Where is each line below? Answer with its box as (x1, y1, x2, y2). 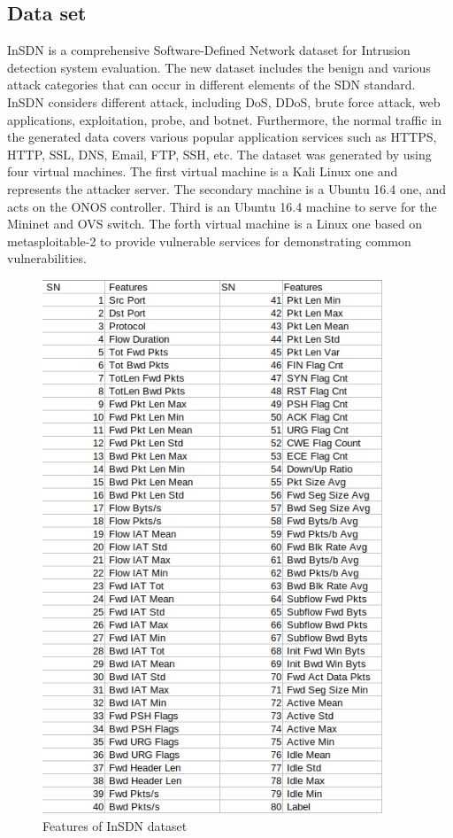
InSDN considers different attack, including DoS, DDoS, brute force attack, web (7, 92, 441, 111)
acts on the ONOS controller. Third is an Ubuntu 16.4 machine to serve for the (7, 197, 437, 215)
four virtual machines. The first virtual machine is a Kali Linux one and (7, 162, 398, 181)
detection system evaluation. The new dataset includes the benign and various (7, 58, 431, 76)
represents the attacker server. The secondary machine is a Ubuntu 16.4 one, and (7, 179, 447, 198)
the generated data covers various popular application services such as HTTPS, (7, 128, 437, 146)
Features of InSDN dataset (42, 816, 188, 834)
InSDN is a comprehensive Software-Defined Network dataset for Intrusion (7, 41, 411, 59)
